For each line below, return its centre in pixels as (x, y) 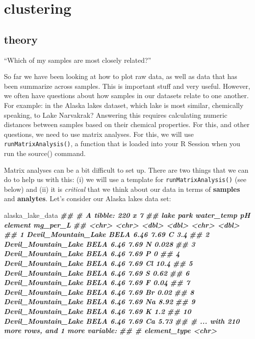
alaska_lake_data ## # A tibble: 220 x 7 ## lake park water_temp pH (127, 215)
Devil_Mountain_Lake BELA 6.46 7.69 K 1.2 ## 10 (98, 311)
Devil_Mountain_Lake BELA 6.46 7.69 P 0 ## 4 (92, 253)
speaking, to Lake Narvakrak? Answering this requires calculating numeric (116, 115)
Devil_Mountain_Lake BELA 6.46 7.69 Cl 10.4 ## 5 (98, 263)
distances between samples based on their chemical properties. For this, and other (127, 124)
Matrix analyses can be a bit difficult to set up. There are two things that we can (126, 169)
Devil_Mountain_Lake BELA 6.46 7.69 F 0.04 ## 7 (97, 282)
